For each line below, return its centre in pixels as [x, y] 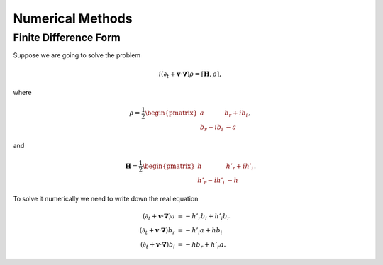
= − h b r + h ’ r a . [202, 245]
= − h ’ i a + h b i [200, 231]
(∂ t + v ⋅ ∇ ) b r [157, 231]
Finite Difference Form [67, 38]
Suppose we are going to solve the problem [77, 55]
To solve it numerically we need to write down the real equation [106, 199]
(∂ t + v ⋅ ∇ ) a [159, 218]
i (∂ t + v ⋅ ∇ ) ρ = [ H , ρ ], [190, 74]
